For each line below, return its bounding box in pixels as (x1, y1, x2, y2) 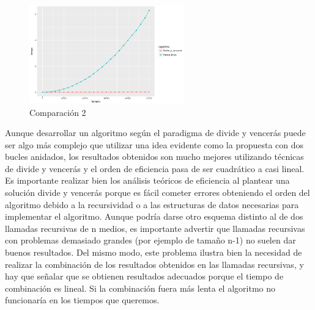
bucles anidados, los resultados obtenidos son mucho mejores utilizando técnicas (5, 150, 304, 163)
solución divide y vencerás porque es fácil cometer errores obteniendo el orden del (5, 186, 310, 199)
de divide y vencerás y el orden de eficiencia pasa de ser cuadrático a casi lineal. (5, 162, 305, 175)
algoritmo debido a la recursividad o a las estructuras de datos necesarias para (5, 198, 299, 211)
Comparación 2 (29, 106, 86, 118)
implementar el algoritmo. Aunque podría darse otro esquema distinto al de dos (5, 210, 303, 223)
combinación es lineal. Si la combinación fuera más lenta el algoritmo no (5, 281, 275, 294)
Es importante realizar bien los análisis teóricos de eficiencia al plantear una (5, 174, 290, 187)
